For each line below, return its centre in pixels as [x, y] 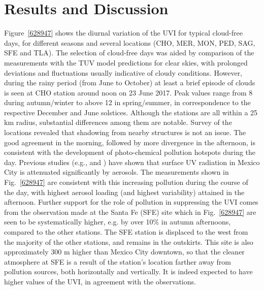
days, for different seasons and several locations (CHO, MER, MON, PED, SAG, [130, 42]
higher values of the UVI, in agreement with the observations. [100, 281]
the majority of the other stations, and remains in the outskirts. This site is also [129, 241]
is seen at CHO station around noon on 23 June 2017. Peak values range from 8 [128, 92]
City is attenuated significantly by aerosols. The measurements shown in [117, 172]
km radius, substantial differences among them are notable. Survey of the [118, 122]
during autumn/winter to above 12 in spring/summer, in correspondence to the [127, 102]
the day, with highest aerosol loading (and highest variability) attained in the [124, 192]
